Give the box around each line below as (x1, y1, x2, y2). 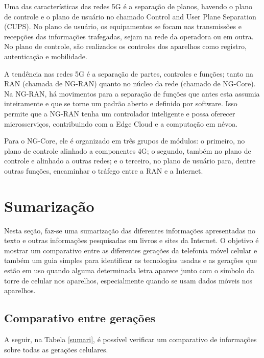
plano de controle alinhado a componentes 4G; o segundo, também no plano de (4, 145, 251, 156)
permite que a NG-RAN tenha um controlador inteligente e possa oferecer (4, 108, 235, 118)
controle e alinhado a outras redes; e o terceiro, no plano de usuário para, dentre (4, 155, 256, 166)
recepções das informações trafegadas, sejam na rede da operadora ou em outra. (4, 31, 254, 41)
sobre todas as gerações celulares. (4, 344, 108, 354)
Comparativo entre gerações (4, 310, 155, 326)
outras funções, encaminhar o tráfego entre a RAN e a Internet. (4, 165, 203, 176)
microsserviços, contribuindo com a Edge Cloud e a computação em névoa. (4, 118, 238, 129)
